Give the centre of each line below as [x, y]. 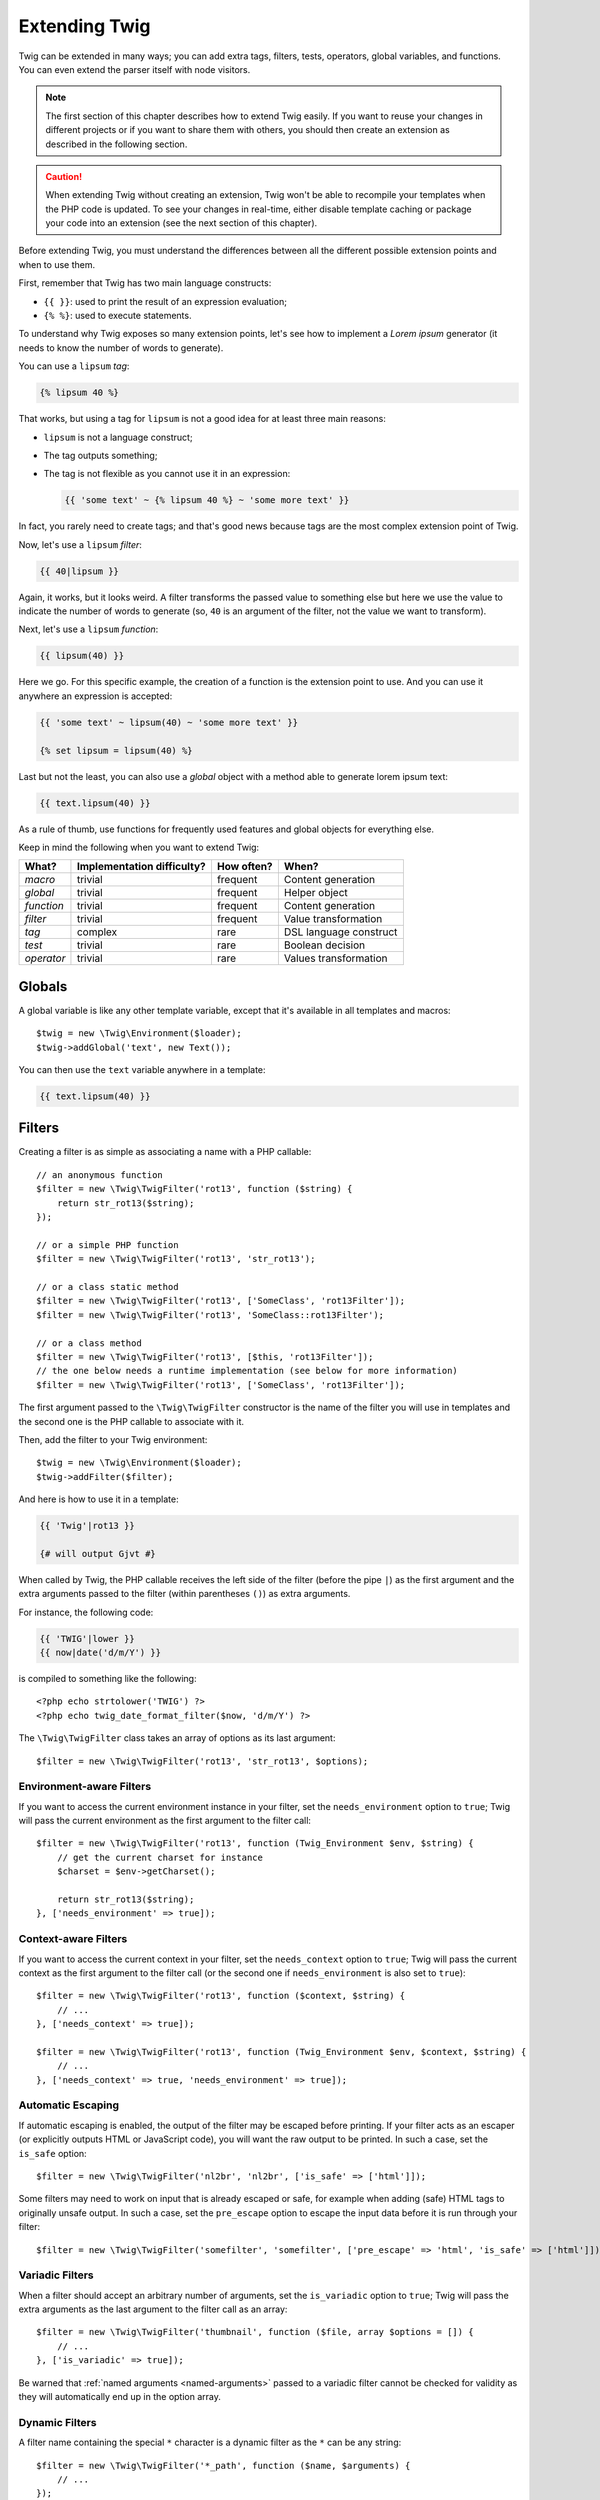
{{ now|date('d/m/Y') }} [100, 1652]
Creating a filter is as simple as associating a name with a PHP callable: [165, 1152]
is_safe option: [52, 2153]
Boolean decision [324, 945]
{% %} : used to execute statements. [117, 316]
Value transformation [333, 919]
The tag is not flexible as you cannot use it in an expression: [167, 474]
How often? [245, 867]
